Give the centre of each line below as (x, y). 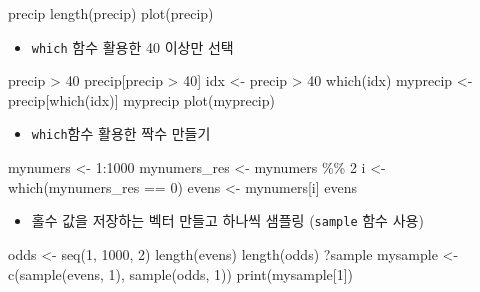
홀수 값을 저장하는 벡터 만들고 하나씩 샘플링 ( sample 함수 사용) (227, 220)
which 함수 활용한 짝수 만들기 (121, 133)
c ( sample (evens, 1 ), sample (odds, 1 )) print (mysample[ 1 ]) (181, 273)
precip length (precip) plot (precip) (111, 13)
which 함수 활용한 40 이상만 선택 (132, 46)
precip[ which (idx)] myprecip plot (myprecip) (141, 99)
